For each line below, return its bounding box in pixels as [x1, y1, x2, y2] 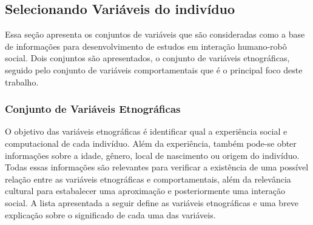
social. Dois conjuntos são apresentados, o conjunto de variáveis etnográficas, [5, 52, 290, 64]
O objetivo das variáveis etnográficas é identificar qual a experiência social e [5, 125, 288, 138]
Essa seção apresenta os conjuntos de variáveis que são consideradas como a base [5, 28, 305, 41]
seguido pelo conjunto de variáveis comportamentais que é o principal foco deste [5, 63, 303, 76]
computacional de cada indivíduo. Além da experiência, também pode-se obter [5, 136, 297, 149]
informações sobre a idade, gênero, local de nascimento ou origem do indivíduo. [5, 149, 300, 161]
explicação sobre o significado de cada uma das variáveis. [5, 208, 216, 221]
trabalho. [5, 75, 39, 88]
